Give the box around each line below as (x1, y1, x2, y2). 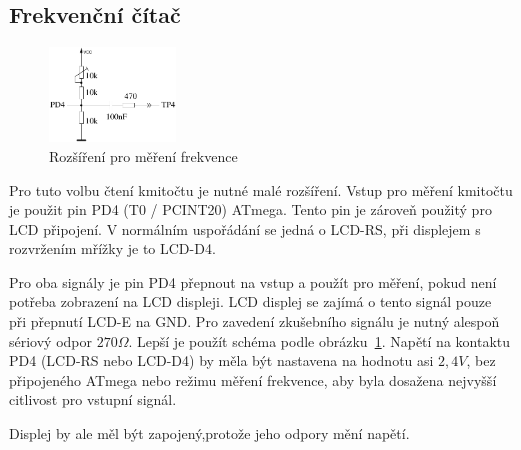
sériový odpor (9, 330, 93, 351)
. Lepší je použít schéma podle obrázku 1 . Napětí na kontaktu (128, 330, 511, 351)
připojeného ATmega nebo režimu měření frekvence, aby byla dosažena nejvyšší (9, 369, 497, 390)
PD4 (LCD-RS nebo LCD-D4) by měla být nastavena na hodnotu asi (9, 350, 434, 371)
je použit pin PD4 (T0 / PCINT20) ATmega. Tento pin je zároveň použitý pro (9, 199, 492, 220)
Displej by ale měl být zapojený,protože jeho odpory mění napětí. (9, 423, 410, 444)
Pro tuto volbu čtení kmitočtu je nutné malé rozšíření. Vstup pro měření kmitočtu (9, 179, 513, 200)
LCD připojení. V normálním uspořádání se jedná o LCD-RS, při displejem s (9, 218, 481, 239)
